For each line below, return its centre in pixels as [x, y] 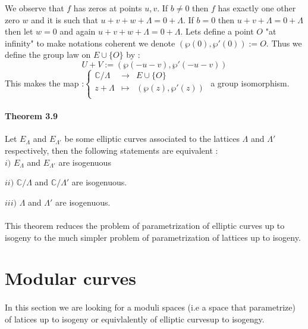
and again [78, 31]
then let [19, 31]
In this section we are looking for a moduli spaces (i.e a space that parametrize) [150, 307]
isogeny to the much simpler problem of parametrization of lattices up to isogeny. [153, 237]
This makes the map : [45, 83]
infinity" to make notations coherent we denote [90, 43]
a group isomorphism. [250, 83]
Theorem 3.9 [31, 116]
